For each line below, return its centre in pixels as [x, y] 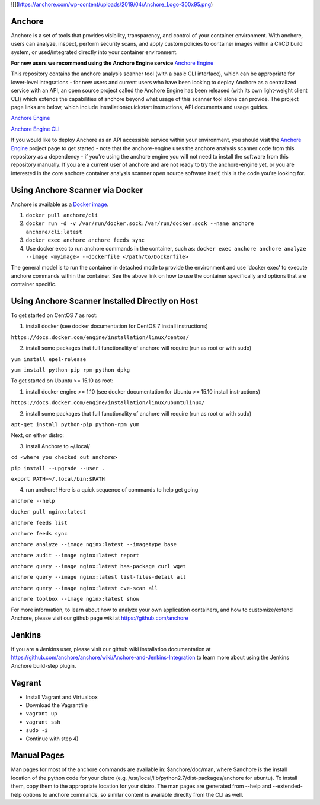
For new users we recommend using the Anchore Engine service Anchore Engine [112, 63]
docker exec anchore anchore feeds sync [85, 240]
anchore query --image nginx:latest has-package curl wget [99, 566]
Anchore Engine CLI [35, 129]
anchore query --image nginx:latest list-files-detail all [99, 577]
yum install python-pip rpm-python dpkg [71, 370]
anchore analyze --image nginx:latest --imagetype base [94, 544]
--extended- [288, 786]
